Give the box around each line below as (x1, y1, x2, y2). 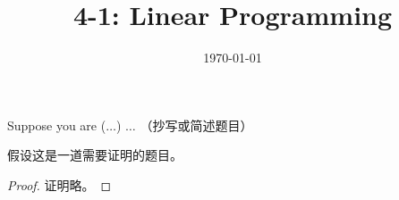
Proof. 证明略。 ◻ (7, 175, 112, 194)
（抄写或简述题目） (140, 115, 253, 134)
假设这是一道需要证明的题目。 (7, 146, 183, 164)
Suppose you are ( (7, 115, 106, 134)
